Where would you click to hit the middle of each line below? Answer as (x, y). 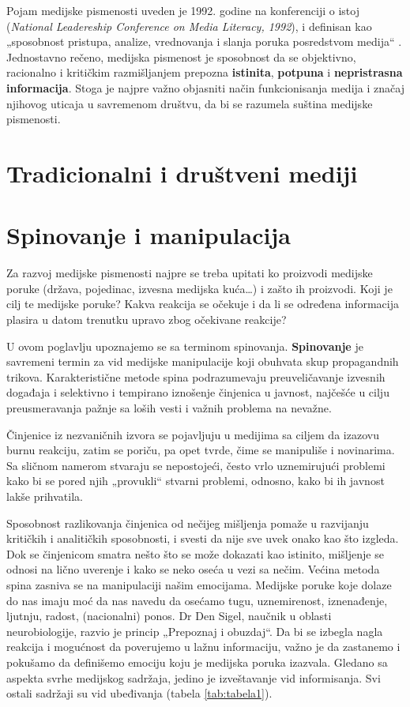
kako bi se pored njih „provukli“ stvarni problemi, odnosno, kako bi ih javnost (196, 481)
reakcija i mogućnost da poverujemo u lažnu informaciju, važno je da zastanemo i (203, 647)
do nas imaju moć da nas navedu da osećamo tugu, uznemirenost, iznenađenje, (197, 600)
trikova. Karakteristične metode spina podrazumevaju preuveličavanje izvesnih (196, 376)
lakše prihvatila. (45, 496)
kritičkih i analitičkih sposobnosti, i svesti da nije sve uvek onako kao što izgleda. (203, 538)
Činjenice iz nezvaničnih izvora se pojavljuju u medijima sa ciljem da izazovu (193, 434)
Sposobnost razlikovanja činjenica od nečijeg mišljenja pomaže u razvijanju (188, 523)
